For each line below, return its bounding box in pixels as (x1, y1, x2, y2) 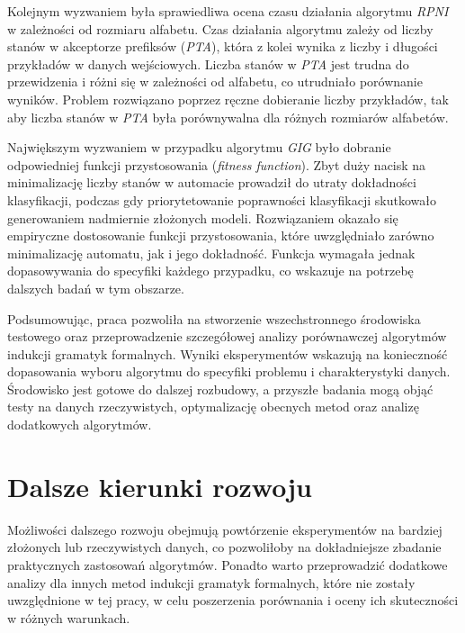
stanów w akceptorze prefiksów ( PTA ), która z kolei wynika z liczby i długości (7, 37, 438, 56)
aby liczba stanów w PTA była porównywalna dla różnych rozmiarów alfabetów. (7, 107, 449, 126)
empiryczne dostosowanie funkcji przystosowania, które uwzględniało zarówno (7, 226, 434, 245)
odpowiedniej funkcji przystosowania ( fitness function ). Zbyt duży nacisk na (7, 155, 426, 174)
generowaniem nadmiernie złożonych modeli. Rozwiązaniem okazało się (7, 208, 398, 227)
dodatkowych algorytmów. (7, 415, 152, 434)
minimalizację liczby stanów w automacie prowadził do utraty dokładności (7, 173, 416, 192)
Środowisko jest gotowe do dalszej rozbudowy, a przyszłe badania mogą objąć (7, 379, 434, 398)
